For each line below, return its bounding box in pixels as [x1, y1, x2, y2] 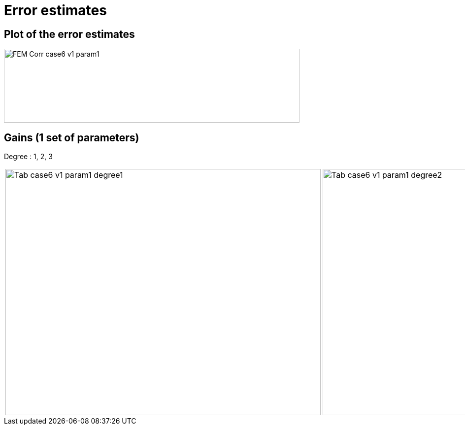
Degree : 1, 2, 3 [4, 152, 53, 161]
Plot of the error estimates [4, 28, 135, 40]
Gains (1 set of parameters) [4, 131, 139, 144]
